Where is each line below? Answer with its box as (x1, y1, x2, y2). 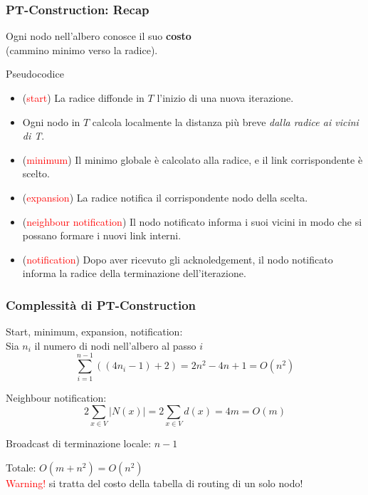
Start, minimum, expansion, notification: (6, 324, 183, 339)
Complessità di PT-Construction (6, 296, 196, 313)
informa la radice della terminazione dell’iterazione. (22, 266, 246, 281)
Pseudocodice (6, 66, 64, 81)
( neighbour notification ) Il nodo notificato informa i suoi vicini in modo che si (22, 214, 362, 229)
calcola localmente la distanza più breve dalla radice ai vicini (92, 114, 359, 129)
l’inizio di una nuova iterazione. (157, 90, 294, 105)
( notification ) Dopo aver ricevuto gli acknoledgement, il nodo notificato (22, 251, 333, 266)
